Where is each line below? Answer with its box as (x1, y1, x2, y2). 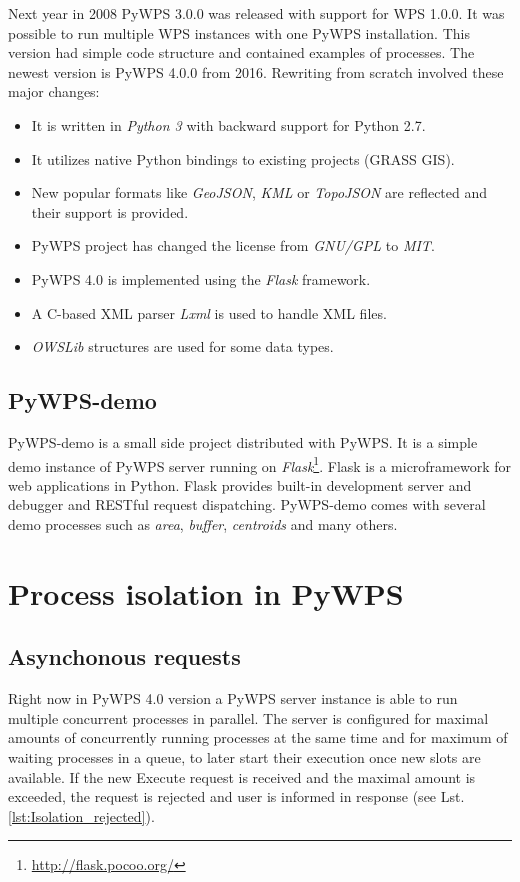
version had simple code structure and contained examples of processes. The (8, 42, 475, 63)
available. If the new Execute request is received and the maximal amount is (8, 766, 476, 787)
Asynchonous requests (8, 641, 241, 672)
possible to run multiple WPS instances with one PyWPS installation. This (8, 22, 470, 43)
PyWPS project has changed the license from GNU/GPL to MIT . (31, 235, 435, 256)
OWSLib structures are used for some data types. (31, 336, 334, 357)
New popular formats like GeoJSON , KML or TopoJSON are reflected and (31, 182, 488, 203)
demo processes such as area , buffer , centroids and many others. (8, 513, 398, 534)
